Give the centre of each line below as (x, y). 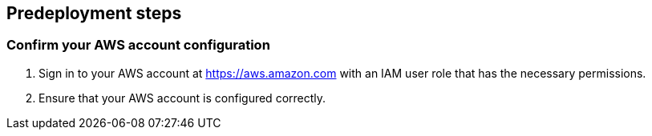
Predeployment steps (94, 13)
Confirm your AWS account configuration (138, 45)
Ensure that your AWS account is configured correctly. (182, 98)
